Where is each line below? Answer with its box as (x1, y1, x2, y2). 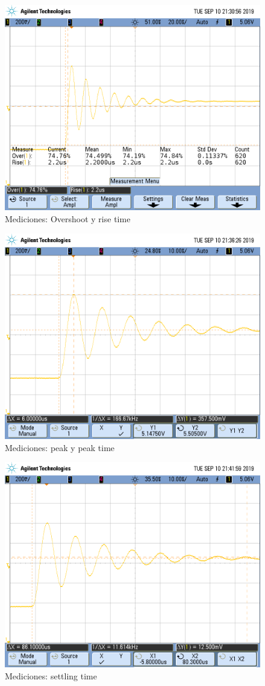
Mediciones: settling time (5, 670, 97, 682)
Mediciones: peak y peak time (5, 441, 115, 454)
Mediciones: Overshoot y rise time (5, 212, 131, 225)
